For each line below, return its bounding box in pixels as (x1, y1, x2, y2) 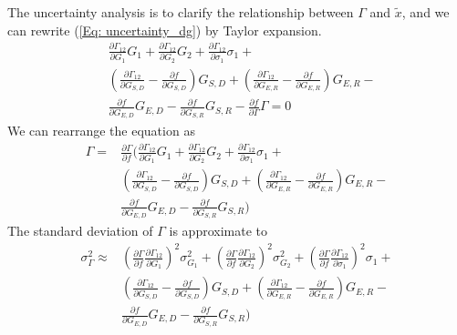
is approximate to (169, 221, 267, 240)
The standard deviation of (7, 221, 153, 240)
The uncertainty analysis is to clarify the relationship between (7, 3, 354, 21)
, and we (401, 3, 450, 21)
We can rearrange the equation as (7, 120, 195, 139)
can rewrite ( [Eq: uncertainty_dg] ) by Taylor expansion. (7, 20, 322, 39)
